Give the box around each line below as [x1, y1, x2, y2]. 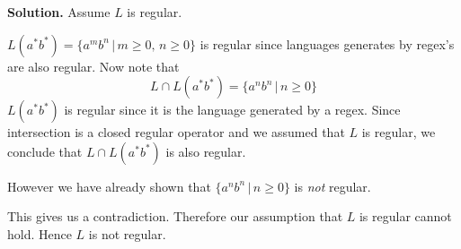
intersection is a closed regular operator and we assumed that [7, 123, 345, 142]
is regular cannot [359, 207, 452, 226]
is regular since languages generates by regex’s [199, 34, 455, 53]
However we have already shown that [7, 176, 211, 195]
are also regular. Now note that [7, 56, 180, 75]
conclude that [7, 142, 83, 160]
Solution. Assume [7, 3, 111, 21]
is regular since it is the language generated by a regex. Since [64, 100, 401, 119]
